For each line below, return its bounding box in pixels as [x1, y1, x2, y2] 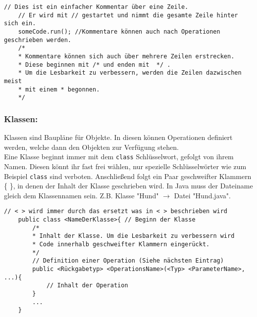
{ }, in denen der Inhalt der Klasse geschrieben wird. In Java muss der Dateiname [4, 181, 253, 191]
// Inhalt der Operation [46, 282, 128, 289]
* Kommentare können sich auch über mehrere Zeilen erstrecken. [18, 52, 235, 60]
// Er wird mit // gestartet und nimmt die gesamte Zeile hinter [18, 11, 238, 19]
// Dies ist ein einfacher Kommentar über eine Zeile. [4, 3, 189, 10]
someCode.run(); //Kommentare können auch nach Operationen [18, 28, 220, 35]
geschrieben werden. [4, 36, 72, 44]
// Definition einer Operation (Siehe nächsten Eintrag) [32, 257, 224, 265]
